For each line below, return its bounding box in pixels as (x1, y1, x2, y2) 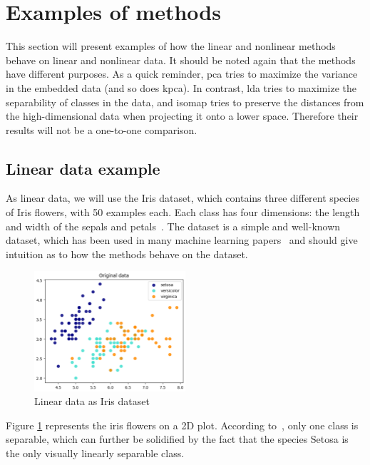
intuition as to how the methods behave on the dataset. (6, 246, 248, 261)
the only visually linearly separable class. (6, 446, 185, 461)
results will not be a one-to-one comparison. (6, 122, 197, 137)
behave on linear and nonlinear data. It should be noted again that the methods (6, 52, 356, 67)
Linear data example (6, 157, 160, 179)
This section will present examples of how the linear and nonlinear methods (6, 39, 336, 53)
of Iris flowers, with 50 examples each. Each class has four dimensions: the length (6, 205, 360, 220)
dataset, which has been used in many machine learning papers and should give (6, 232, 358, 247)
